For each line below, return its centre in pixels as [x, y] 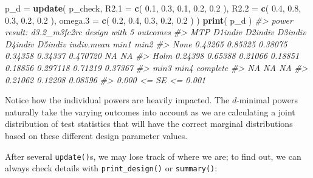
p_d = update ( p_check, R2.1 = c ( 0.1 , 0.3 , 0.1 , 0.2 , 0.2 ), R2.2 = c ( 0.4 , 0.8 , [153, 8]
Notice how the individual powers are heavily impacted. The [117, 100]
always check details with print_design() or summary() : [111, 168]
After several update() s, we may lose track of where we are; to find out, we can [153, 156]
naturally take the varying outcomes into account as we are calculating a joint [150, 111]
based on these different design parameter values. [96, 135]
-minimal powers [267, 100]
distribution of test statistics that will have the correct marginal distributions [149, 124]
